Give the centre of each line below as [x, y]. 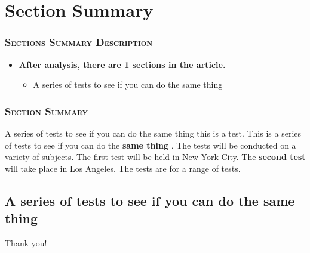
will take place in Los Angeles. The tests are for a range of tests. [123, 168]
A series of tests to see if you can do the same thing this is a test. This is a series [153, 133]
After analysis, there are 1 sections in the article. [122, 64]
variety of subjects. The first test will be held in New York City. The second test [155, 157]
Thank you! [26, 243]
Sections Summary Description [79, 42]
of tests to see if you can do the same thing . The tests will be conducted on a [151, 145]
